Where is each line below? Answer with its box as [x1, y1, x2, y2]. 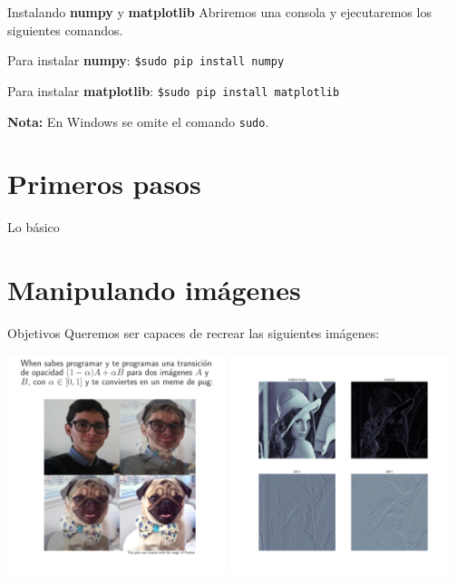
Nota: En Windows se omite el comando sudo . [7, 112, 269, 131]
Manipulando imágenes [7, 271, 301, 308]
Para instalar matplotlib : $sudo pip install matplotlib [7, 81, 340, 100]
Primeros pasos [7, 165, 201, 202]
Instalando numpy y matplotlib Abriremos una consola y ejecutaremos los [7, 3, 432, 21]
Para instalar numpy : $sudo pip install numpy [7, 51, 285, 70]
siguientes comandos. [7, 20, 123, 39]
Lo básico [7, 218, 60, 237]
